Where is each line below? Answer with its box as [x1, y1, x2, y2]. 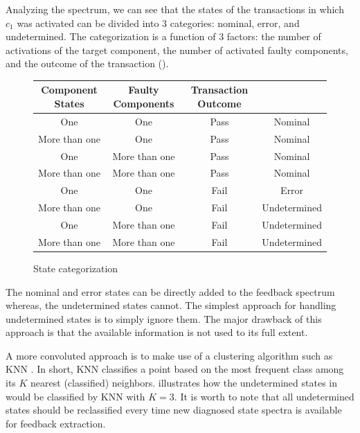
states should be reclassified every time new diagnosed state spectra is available [6, 403, 342, 417]
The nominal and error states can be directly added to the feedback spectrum [6, 284, 335, 299]
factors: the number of [226, 29, 321, 44]
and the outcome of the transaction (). [6, 56, 169, 71]
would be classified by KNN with [6, 389, 145, 403]
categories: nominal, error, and [170, 15, 300, 30]
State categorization [33, 260, 118, 275]
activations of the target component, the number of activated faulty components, [6, 42, 348, 57]
